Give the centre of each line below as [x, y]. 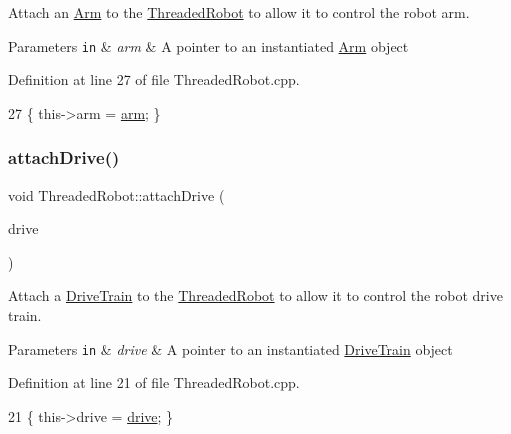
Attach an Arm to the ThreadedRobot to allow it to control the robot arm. [239, 12]
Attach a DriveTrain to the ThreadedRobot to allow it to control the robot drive [255, 295]
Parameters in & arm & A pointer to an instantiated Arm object [208, 45]
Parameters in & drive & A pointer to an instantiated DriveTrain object [230, 348]
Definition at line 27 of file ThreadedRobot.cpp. [154, 79]
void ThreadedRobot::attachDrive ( [116, 194]
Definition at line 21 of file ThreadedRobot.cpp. [154, 382]
